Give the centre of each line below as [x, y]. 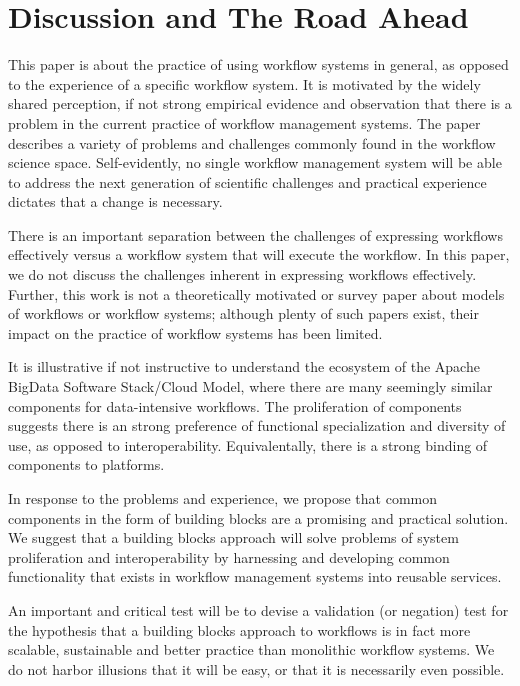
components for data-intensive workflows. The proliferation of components [235, 405]
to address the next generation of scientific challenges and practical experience [247, 181]
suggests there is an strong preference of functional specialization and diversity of [257, 425]
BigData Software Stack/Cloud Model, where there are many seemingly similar [250, 386]
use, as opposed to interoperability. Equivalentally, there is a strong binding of [248, 444]
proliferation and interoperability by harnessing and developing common [229, 556]
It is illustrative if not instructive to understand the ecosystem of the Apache [244, 366]
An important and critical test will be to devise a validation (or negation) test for [258, 609]
